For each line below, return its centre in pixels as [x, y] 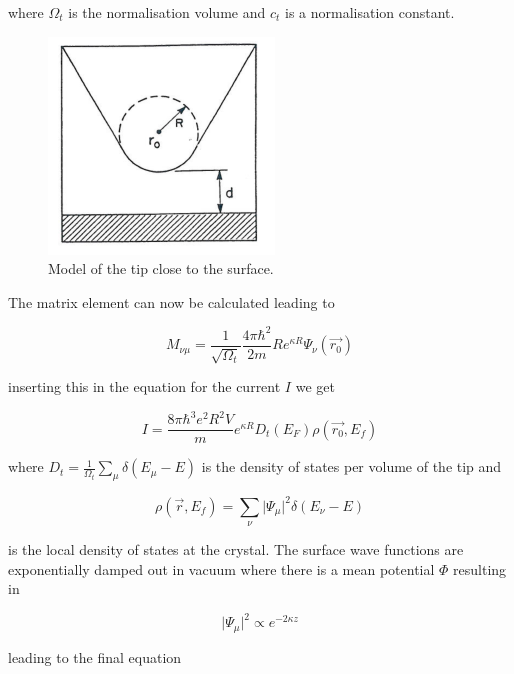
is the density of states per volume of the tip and [351, 466]
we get [315, 386]
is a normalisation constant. [369, 12]
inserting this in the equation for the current [144, 386]
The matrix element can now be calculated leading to [171, 301]
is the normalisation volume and [167, 12]
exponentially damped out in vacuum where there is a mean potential [221, 568]
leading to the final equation [95, 656]
